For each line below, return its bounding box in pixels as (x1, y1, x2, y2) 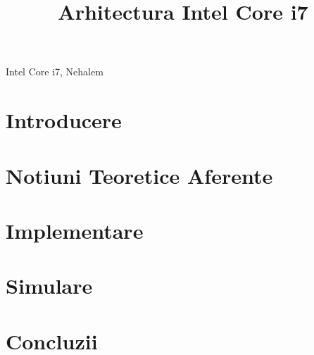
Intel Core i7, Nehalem (6, 64, 103, 79)
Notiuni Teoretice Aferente (6, 161, 273, 189)
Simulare (6, 271, 93, 300)
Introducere (6, 106, 122, 135)
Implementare (6, 216, 144, 244)
